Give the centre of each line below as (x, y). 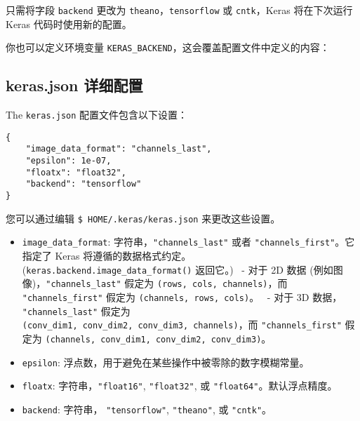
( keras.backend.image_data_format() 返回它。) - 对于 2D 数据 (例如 (178, 269)
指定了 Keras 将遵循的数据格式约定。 (107, 256)
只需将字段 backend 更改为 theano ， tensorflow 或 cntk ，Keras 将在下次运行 (179, 10)
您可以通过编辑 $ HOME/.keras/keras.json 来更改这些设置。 (143, 218)
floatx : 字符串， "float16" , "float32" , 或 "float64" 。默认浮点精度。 (180, 386)
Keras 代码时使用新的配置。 (69, 24)
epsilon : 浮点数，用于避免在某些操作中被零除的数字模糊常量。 (166, 362)
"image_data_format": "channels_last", (119, 149)
